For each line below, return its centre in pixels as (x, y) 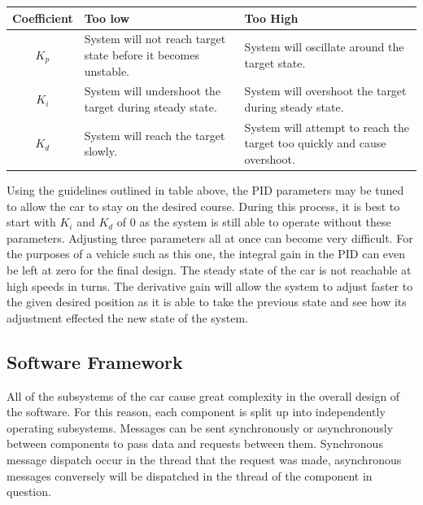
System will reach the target (155, 135)
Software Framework (95, 361)
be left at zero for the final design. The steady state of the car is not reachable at (209, 270)
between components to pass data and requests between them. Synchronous (195, 444)
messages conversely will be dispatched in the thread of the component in (190, 475)
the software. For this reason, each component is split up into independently (196, 412)
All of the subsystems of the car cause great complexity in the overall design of (203, 395)
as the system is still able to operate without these (265, 222)
